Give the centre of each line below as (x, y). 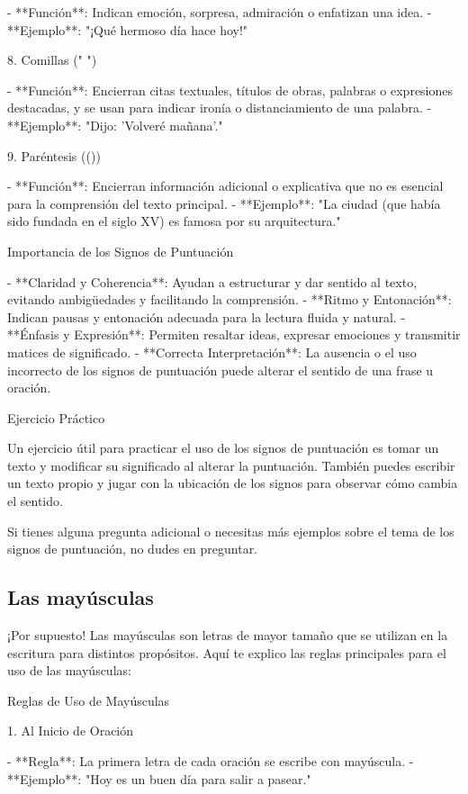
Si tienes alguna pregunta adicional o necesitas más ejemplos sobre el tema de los (231, 531)
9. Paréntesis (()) (54, 155)
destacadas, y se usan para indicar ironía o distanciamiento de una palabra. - (220, 108)
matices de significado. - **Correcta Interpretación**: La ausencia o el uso (212, 352)
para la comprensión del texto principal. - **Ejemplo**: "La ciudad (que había (224, 203)
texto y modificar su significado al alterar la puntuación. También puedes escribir (231, 465)
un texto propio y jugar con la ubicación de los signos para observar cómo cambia (233, 483)
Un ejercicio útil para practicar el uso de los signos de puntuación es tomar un (223, 448)
